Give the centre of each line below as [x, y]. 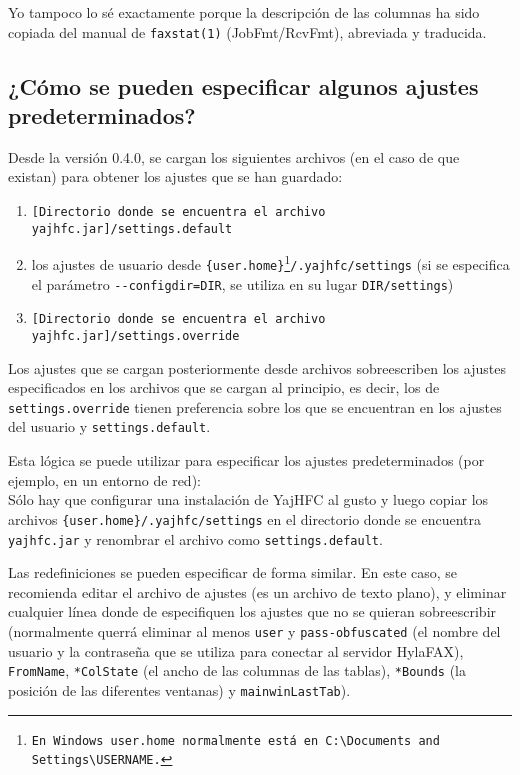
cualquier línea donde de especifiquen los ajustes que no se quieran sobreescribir [252, 611]
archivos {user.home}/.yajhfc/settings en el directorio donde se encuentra [244, 518]
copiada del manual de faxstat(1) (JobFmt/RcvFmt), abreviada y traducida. [247, 31]
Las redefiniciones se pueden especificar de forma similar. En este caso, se [233, 572]
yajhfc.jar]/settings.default [132, 228]
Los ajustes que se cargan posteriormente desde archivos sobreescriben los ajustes [257, 367]
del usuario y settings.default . [109, 426]
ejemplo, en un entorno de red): [104, 479]
